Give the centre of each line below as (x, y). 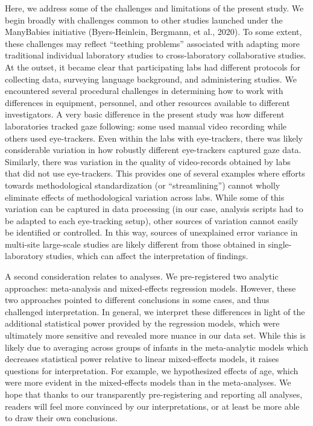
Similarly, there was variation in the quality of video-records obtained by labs (148, 161)
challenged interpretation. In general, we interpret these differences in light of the (155, 311)
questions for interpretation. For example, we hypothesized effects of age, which (152, 370)
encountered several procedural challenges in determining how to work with (144, 91)
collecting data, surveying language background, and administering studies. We (151, 79)
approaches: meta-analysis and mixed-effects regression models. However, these (150, 288)
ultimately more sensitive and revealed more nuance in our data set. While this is (155, 335)
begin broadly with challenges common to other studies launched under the (144, 20)
